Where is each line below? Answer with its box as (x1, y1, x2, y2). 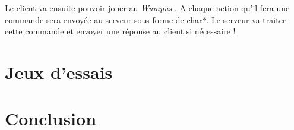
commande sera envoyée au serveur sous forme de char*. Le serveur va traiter (5, 13, 286, 26)
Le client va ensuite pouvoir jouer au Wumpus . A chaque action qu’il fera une (5, 2, 290, 14)
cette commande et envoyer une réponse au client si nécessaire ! (5, 25, 236, 37)
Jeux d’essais (5, 59, 113, 84)
